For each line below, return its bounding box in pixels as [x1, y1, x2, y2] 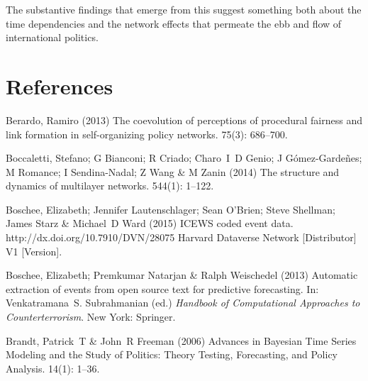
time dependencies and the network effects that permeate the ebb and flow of [6, 16, 342, 31]
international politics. [6, 30, 99, 45]
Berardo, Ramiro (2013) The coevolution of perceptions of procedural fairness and [6, 112, 362, 127]
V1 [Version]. [6, 243, 62, 258]
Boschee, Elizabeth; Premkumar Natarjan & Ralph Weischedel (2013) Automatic [6, 267, 358, 282]
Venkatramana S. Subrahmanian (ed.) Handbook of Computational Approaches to [6, 295, 360, 310]
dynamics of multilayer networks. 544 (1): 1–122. [6, 178, 214, 193]
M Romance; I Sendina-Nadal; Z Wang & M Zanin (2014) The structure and [6, 164, 340, 179]
